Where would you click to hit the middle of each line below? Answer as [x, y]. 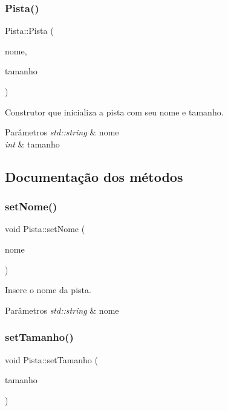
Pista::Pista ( [29, 31]
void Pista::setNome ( [45, 229]
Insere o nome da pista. [48, 290]
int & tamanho [32, 144]
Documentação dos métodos [94, 176]
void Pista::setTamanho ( [51, 359]
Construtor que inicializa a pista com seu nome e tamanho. [114, 112]
